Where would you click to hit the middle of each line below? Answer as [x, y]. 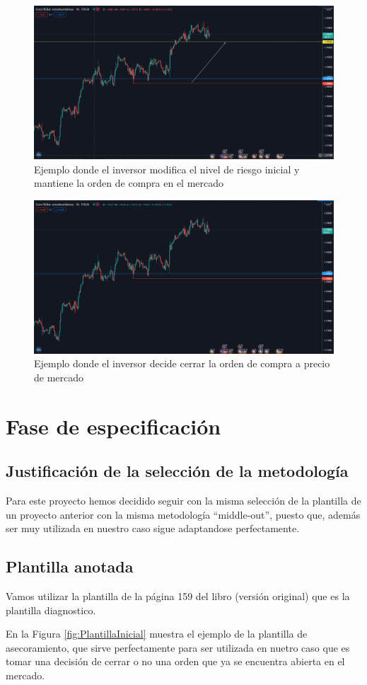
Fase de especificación [113, 426]
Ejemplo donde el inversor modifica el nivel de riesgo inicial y [167, 169]
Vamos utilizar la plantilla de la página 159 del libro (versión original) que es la [178, 596]
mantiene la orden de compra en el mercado [129, 183]
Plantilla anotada [70, 566]
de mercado [59, 377]
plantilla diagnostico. [51, 610]
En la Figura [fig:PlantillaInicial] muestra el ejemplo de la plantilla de [157, 634]
